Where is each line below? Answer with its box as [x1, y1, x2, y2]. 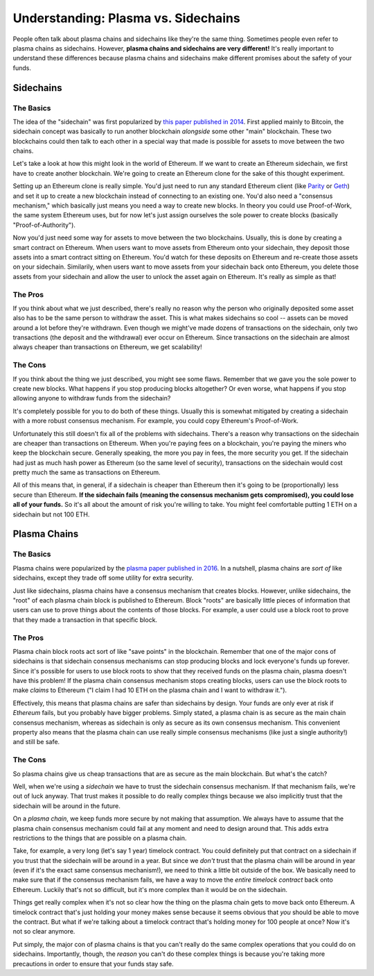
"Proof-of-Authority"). [12, 221, 76, 229]
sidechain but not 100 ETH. [12, 510, 90, 519]
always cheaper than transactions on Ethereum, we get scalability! [12, 343, 202, 351]
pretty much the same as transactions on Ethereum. [12, 469, 161, 477]
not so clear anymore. [12, 927, 75, 936]
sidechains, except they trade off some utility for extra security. [12, 573, 194, 582]
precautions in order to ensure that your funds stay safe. [12, 959, 175, 968]
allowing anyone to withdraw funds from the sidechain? [12, 394, 171, 403]
